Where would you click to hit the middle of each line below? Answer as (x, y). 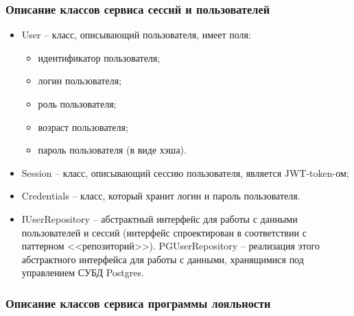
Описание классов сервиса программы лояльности (138, 303)
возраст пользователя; (83, 126)
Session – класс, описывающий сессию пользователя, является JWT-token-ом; (185, 172)
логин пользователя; (80, 81)
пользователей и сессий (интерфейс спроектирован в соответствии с (164, 232)
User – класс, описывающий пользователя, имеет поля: (136, 35)
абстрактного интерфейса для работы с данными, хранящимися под (163, 259)
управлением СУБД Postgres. (83, 272)
